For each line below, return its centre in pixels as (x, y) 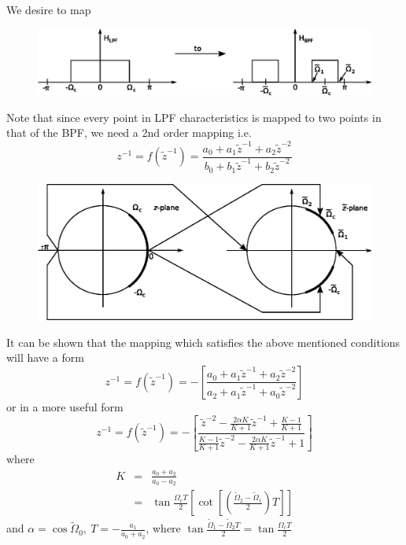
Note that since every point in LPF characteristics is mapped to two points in (194, 117)
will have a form (45, 357)
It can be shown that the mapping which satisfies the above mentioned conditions (203, 342)
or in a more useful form (65, 406)
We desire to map (49, 9)
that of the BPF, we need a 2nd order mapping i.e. (129, 133)
